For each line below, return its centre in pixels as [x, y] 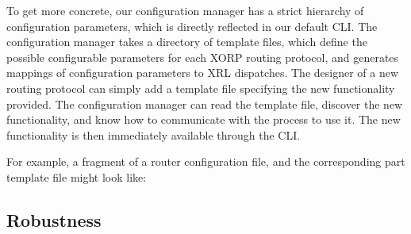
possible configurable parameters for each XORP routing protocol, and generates [203, 57]
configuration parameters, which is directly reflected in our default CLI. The [192, 26]
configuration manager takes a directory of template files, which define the [187, 42]
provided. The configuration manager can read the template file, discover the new [205, 104]
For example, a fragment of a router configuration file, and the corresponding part [206, 161]
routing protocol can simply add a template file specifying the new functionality [201, 88]
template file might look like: [77, 176]
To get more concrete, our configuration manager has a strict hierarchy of [185, 10]
